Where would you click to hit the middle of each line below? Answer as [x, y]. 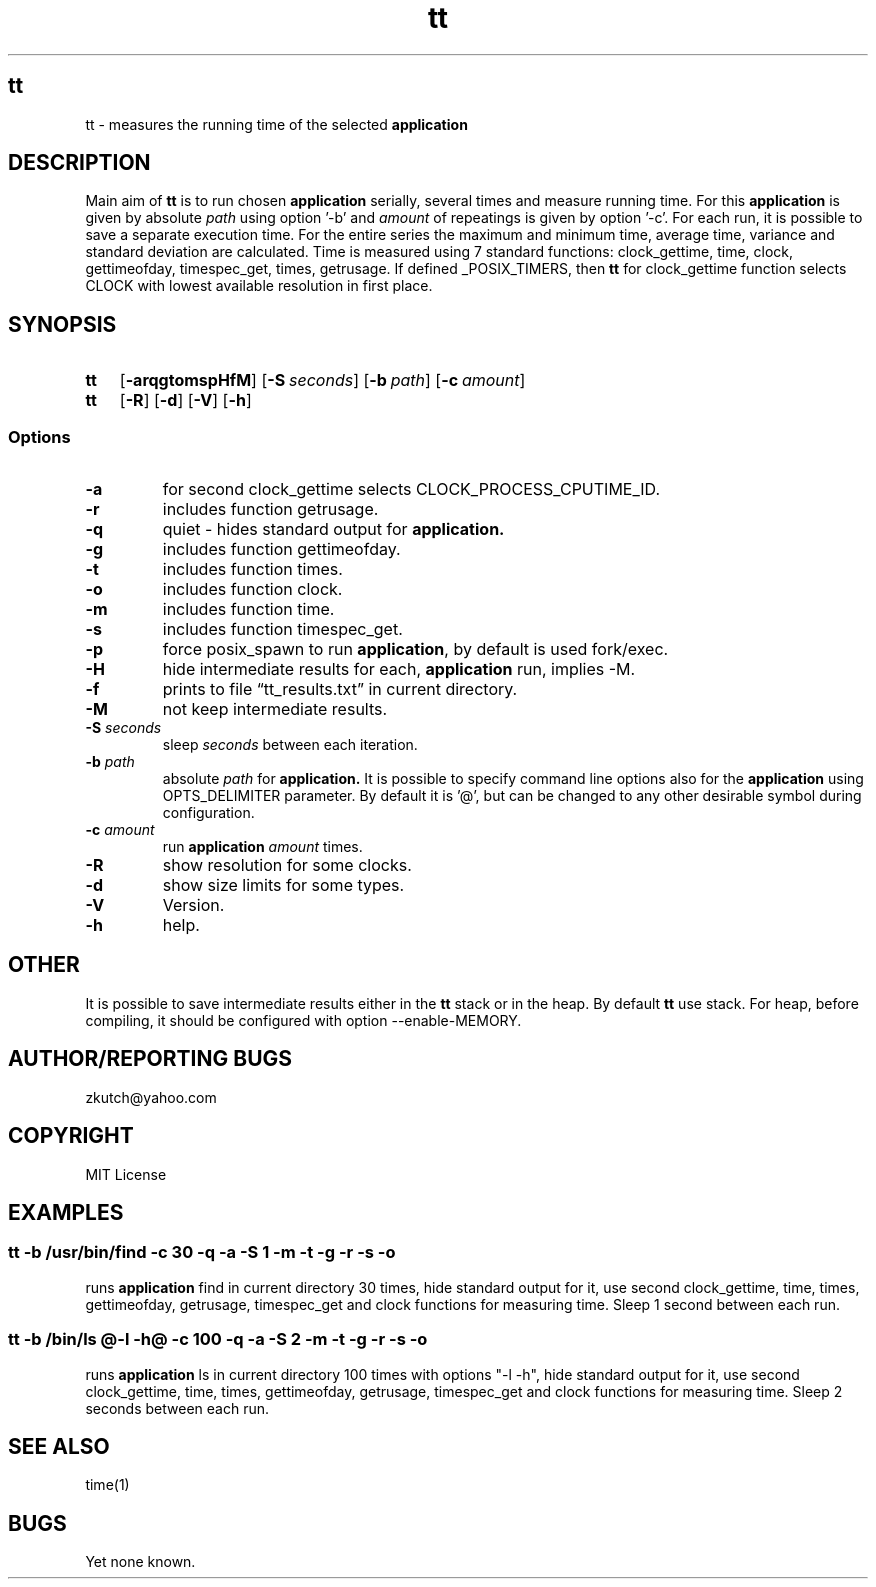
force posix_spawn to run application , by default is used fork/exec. [415, 649]
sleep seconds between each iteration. [290, 745]
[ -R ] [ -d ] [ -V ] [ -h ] [185, 400]
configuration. [208, 813]
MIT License [126, 1174]
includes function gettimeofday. [281, 549]
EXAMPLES [66, 1212]
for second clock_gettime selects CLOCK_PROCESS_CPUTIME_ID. [411, 489]
